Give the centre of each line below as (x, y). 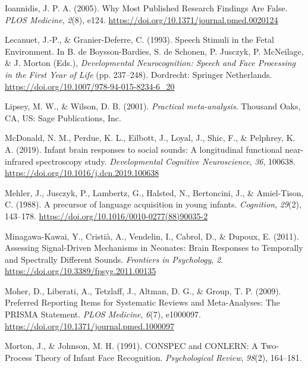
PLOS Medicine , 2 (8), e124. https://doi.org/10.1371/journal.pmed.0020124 (142, 19)
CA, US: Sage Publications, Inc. (63, 117)
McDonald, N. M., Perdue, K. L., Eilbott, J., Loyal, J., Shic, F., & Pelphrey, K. (150, 138)
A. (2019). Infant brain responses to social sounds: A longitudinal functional (144, 149)
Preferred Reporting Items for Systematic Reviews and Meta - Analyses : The (142, 302)
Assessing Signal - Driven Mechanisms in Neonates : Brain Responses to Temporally (154, 248)
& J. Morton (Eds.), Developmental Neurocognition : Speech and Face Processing (150, 63)
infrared (19, 161)
